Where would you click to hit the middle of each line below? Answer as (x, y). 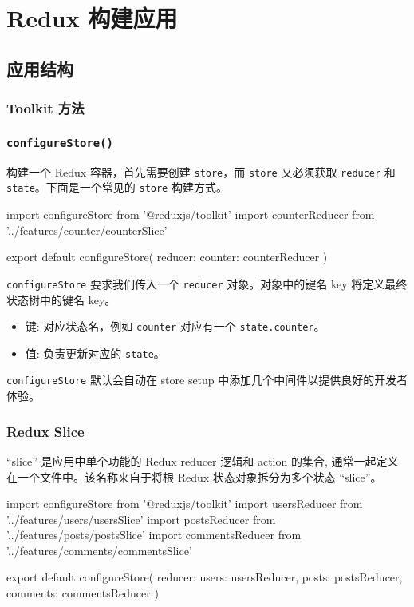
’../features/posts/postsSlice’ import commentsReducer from (154, 535)
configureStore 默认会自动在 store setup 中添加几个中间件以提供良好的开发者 (207, 380)
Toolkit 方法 (45, 108)
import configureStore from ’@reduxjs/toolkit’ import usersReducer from (185, 504)
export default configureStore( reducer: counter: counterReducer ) (167, 257)
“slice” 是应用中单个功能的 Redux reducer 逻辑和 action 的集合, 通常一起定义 (203, 460)
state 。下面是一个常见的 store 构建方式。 (117, 187)
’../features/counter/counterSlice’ (87, 230)
